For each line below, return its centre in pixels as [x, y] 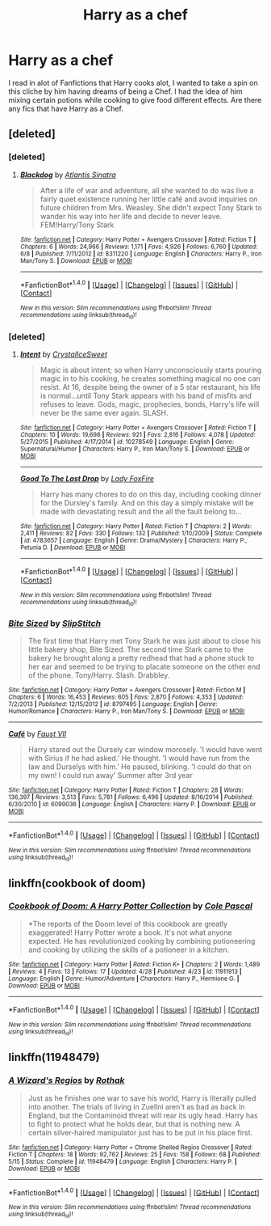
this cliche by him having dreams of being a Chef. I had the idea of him [126, 91]
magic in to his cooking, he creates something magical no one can [150, 378]
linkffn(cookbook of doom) [77, 883]
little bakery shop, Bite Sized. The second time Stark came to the [136, 649]
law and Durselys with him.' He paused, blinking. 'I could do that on [140, 767]
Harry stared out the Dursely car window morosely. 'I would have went [145, 750]
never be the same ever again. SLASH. [104, 412]
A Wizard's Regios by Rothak [67, 1080]
